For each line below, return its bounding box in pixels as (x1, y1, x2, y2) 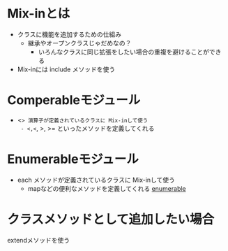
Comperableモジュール (7, 92, 141, 108)
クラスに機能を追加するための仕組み (17, 30, 122, 38)
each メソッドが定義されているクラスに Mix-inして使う (17, 175, 176, 184)
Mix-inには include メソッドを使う (17, 65, 116, 73)
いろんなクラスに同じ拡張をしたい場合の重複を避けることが (38, 48, 210, 56)
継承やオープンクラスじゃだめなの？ (27, 38, 132, 47)
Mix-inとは (7, 6, 70, 22)
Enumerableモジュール (7, 151, 139, 167)
